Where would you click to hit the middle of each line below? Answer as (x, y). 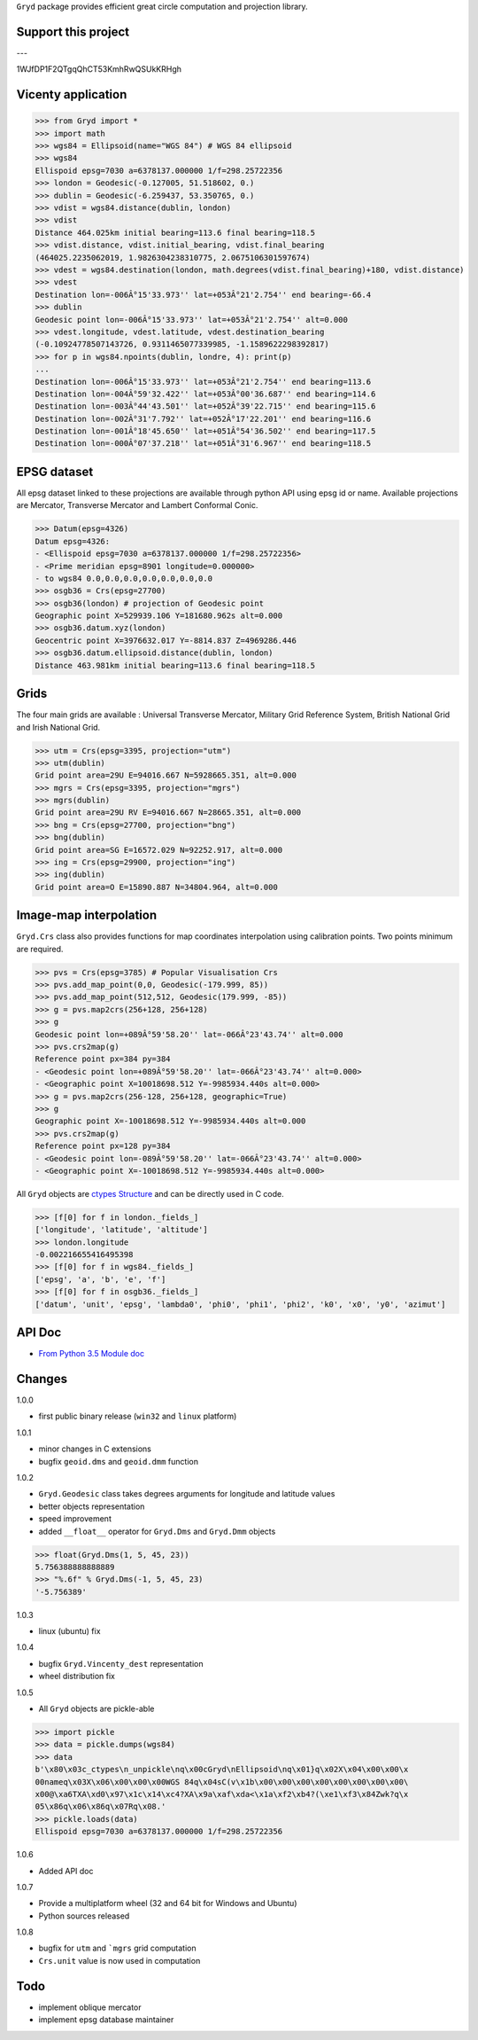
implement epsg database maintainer (106, 2020)
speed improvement (75, 1519)
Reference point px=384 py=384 (103, 1059)
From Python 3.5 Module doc (92, 1354)
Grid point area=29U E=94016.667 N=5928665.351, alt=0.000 (166, 775)
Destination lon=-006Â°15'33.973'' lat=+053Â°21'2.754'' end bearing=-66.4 (203, 294)
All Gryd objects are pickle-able (96, 1709)
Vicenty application (72, 94)
